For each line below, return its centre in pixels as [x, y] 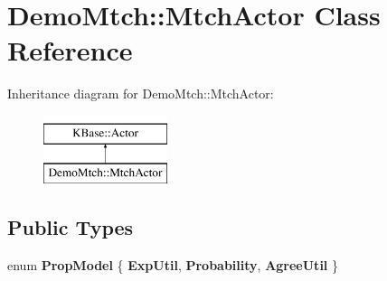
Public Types [71, 227]
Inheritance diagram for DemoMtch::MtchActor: [141, 94]
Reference [70, 50]
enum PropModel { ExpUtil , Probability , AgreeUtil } [173, 265]
